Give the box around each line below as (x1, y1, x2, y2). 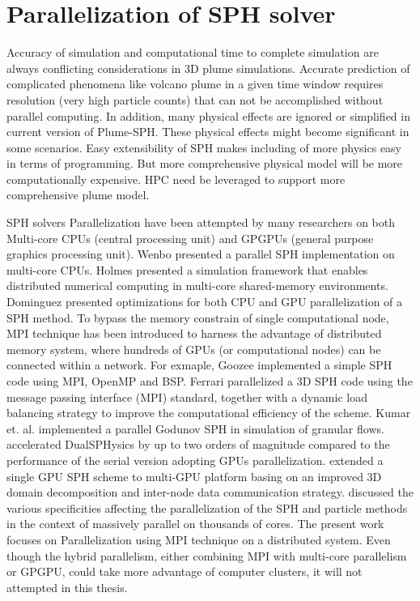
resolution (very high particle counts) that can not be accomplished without (6, 91, 384, 108)
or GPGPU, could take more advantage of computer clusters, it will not (6, 563, 363, 580)
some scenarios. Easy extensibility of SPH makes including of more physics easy (6, 139, 402, 156)
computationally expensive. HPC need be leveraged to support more (6, 170, 346, 187)
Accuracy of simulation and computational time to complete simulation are (6, 44, 379, 61)
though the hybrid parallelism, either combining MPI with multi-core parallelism (6, 547, 407, 564)
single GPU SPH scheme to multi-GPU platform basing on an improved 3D (6, 467, 382, 484)
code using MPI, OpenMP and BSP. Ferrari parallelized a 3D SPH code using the (6, 373, 413, 389)
